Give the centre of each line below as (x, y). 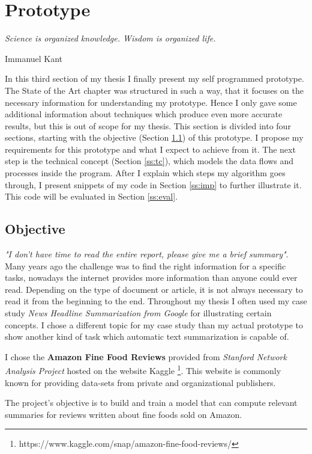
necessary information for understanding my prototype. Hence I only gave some (151, 102)
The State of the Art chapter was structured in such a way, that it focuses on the (154, 90)
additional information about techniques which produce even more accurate (144, 114)
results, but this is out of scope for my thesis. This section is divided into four (148, 125)
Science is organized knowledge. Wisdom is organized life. (110, 38)
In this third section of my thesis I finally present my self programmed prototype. (154, 78)
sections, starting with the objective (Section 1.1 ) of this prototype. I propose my (154, 137)
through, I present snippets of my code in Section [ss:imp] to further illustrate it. (153, 184)
